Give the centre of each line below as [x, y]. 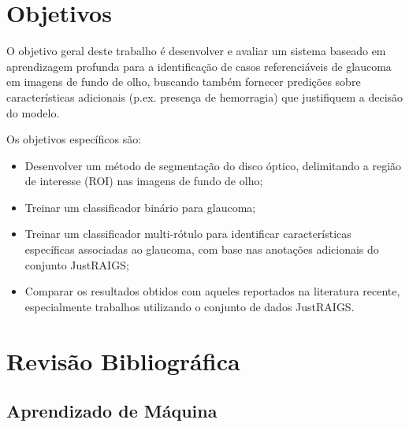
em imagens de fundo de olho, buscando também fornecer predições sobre [184, 82]
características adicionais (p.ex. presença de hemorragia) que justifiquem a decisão [205, 97]
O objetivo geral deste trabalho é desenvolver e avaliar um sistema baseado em [196, 51]
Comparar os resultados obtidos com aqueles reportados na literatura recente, [212, 291]
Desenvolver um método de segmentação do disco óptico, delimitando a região [213, 165]
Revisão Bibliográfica [123, 360]
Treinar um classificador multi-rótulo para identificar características [188, 234]
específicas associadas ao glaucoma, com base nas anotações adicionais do [202, 249]
